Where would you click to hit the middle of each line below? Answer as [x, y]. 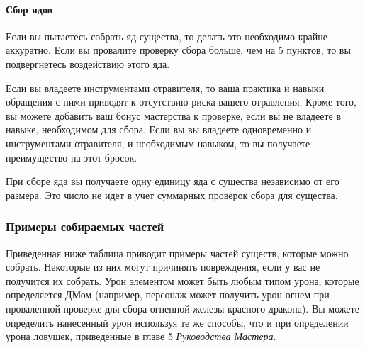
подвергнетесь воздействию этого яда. [88, 63]
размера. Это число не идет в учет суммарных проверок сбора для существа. [172, 195]
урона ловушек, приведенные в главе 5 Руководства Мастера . [141, 336]
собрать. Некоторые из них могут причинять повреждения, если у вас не [163, 267]
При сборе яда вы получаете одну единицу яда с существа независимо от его [173, 181]
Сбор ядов [29, 9]
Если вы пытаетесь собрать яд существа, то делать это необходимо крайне [167, 36]
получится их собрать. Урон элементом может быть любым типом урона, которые [182, 280]
